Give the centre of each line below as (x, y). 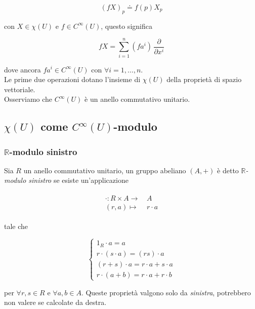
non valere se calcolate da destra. (55, 302)
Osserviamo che (28, 99)
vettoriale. (20, 89)
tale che (16, 226)
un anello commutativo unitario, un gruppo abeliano (105, 170)
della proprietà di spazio (204, 79)
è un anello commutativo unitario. (137, 99)
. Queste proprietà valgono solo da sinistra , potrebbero (166, 292)
